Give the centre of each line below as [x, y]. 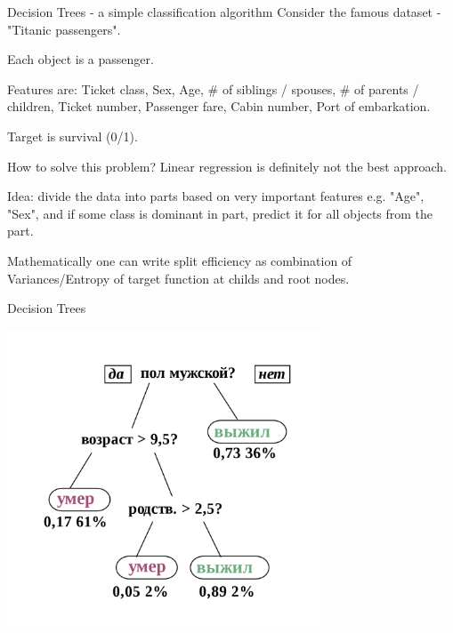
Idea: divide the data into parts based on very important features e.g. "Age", [216, 196]
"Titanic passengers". [64, 29]
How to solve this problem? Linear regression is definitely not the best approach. [227, 166]
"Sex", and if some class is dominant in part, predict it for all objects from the [220, 213]
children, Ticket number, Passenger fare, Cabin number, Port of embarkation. [219, 106]
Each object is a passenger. [81, 59]
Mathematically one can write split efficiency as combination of [180, 260]
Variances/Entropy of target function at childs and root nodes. [178, 278]
